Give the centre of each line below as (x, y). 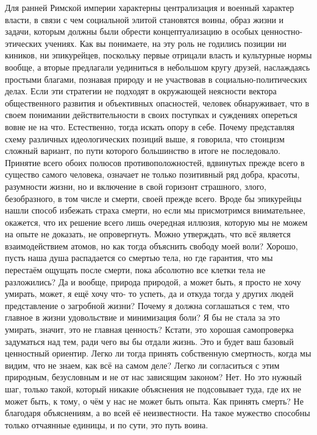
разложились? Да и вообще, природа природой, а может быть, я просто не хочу (153, 281)
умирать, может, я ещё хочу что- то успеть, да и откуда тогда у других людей (149, 294)
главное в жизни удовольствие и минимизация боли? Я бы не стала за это (143, 317)
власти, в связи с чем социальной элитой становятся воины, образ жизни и (144, 19)
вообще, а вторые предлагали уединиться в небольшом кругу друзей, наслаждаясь (158, 67)
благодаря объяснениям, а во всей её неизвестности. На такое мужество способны (158, 413)
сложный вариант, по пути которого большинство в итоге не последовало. (143, 151)
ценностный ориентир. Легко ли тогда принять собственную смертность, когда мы (158, 353)
